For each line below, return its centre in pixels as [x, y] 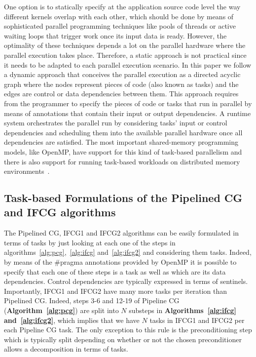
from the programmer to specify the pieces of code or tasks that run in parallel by [128, 103]
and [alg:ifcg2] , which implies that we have [72, 320]
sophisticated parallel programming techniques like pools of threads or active [120, 26]
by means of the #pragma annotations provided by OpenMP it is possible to [120, 262]
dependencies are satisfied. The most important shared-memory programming [121, 142]
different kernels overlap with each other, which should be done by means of [119, 16]
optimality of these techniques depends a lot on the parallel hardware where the [125, 45]
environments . [27, 171]
